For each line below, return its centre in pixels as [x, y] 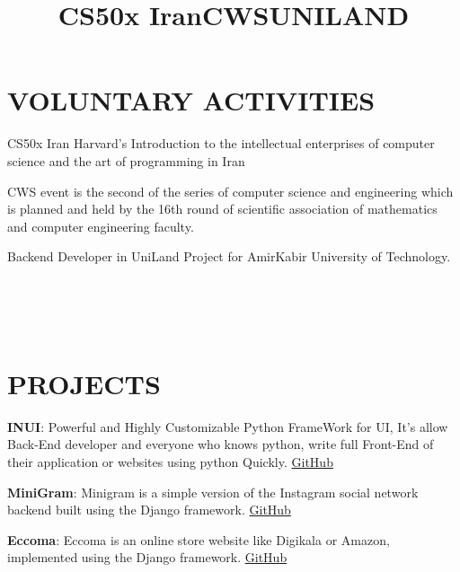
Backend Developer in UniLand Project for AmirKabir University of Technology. [229, 256]
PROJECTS [84, 383]
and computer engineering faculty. [101, 226]
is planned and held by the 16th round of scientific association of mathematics [222, 209]
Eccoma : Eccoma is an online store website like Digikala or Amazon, [199, 539]
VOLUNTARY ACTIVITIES [191, 100]
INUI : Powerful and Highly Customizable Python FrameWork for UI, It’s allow [228, 426]
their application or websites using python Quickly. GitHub [170, 461]
